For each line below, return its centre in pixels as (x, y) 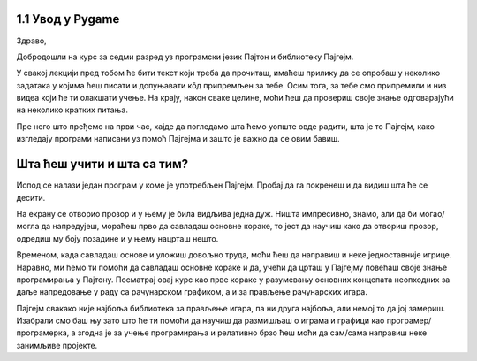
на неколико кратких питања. (72, 110)
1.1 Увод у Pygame (68, 19)
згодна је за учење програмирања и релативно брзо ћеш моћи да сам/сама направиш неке (252, 333)
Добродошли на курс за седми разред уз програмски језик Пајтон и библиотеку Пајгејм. (185, 57)
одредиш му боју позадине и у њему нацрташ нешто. (117, 238)
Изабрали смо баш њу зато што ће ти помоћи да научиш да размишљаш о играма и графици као (201, 321)
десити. (31, 197)
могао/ (432, 213)
